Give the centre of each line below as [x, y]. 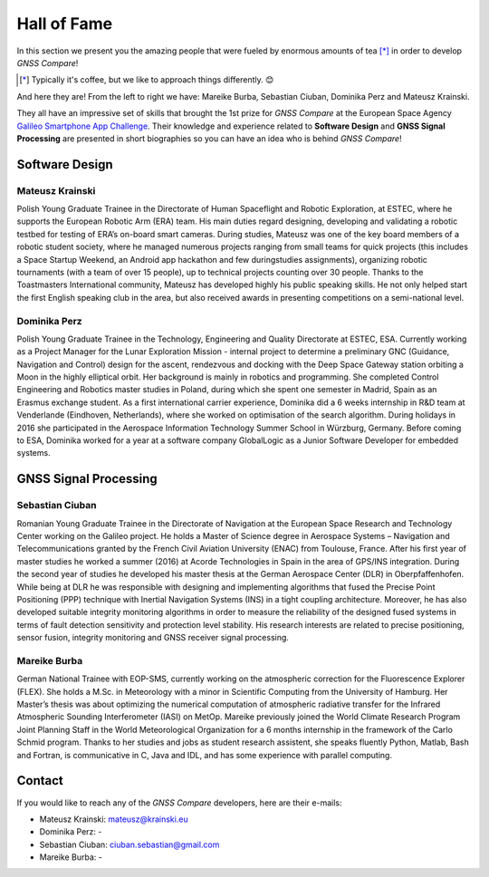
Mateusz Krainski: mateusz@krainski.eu [114, 819]
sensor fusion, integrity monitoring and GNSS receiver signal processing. [153, 638]
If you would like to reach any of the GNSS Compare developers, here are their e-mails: [179, 803]
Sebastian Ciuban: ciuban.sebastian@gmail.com [129, 844]
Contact [40, 781]
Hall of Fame [65, 24]
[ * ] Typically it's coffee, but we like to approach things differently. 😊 [147, 80]
